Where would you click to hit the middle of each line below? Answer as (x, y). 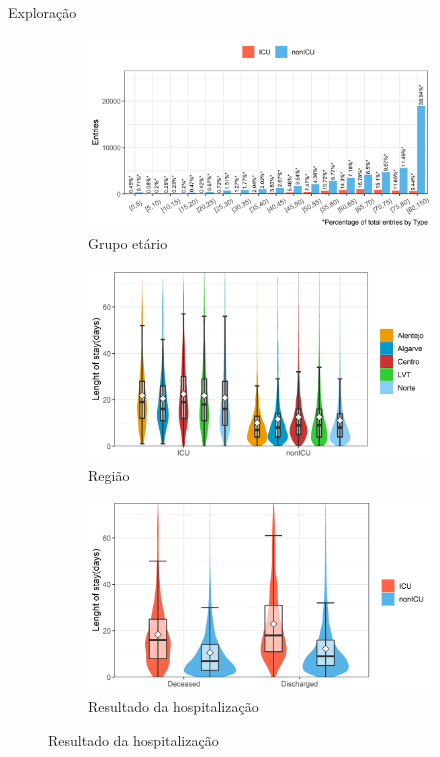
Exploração (42, 12)
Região (109, 474)
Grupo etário (128, 243)
